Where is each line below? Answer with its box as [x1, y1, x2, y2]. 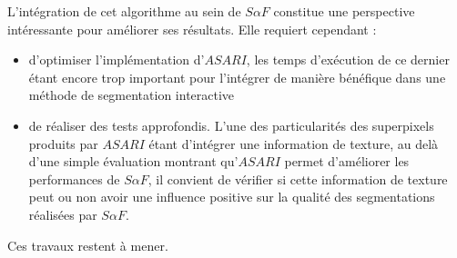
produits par [28, 134, 98, 153]
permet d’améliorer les [284, 152, 410, 171]
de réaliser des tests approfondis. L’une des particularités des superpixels [28, 115, 434, 134]
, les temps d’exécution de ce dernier [246, 50, 450, 69]
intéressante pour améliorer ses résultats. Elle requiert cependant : [7, 19, 377, 38]
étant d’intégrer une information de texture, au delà [148, 134, 439, 153]
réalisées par [28, 204, 97, 223]
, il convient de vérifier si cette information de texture [147, 169, 448, 188]
